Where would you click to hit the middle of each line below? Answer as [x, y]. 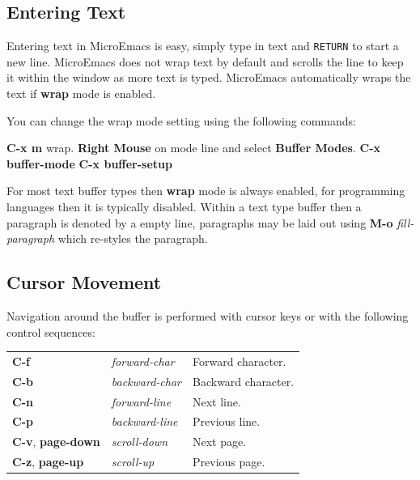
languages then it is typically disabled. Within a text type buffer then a [184, 207]
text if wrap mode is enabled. [81, 93]
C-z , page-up [48, 462]
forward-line [141, 401]
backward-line [144, 421]
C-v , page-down [56, 442]
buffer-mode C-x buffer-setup [89, 163]
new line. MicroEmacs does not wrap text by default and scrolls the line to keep [205, 61]
